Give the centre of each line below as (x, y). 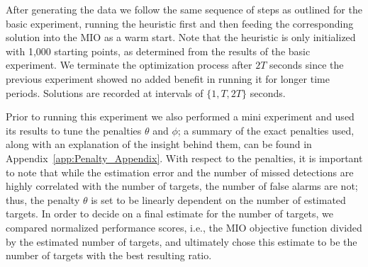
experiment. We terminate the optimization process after (129, 65)
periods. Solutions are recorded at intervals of (105, 92)
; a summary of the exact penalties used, (266, 130)
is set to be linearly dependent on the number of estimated (218, 199)
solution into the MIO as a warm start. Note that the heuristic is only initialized (181, 37)
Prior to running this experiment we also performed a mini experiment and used (180, 117)
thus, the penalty (43, 199)
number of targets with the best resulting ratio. (109, 255)
